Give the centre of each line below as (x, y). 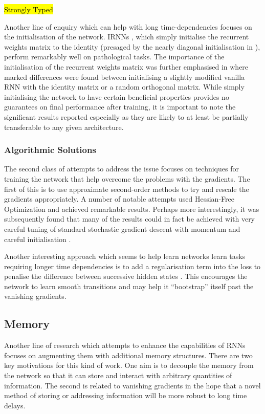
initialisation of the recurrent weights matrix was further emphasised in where (126, 66)
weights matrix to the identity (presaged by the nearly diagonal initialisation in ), (132, 46)
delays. (15, 405)
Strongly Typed (29, 9)
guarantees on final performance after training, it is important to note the (120, 107)
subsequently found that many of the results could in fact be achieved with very (130, 219)
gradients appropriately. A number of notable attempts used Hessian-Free (119, 199)
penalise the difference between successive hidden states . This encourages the (126, 276)
